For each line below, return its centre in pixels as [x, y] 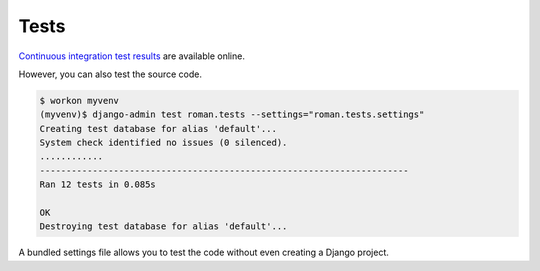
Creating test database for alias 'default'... [158, 128]
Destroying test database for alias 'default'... [163, 226]
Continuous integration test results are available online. [131, 56]
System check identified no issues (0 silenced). [163, 143]
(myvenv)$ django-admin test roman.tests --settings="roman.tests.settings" [232, 114]
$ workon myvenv [79, 100]
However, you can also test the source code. [110, 74]
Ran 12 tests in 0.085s [98, 184]
